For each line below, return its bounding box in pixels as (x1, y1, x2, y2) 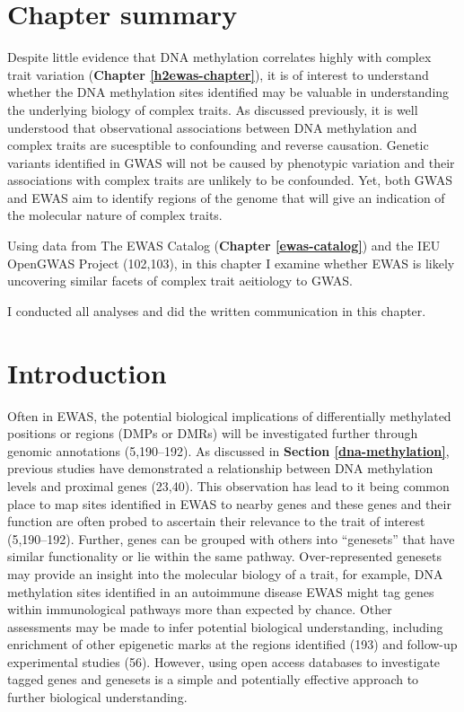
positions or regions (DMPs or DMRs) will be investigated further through (7, 424, 418, 443)
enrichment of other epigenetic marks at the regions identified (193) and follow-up (7, 635, 458, 654)
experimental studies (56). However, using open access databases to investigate (7, 652, 441, 671)
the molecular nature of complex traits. (7, 206, 223, 224)
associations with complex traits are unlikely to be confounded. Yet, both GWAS (7, 171, 452, 189)
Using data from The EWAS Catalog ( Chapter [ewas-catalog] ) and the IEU (7, 236, 441, 255)
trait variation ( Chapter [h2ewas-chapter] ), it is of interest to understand (7, 65, 429, 84)
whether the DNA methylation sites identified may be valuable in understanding (7, 83, 450, 101)
